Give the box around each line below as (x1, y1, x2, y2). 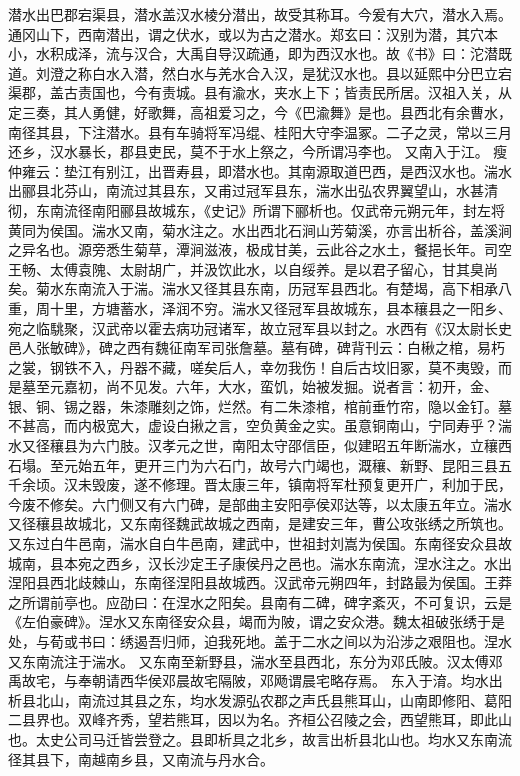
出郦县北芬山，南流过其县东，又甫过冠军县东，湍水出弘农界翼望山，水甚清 (8, 180, 498, 201)
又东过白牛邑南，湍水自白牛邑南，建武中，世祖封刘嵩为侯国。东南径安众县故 (8, 533, 512, 554)
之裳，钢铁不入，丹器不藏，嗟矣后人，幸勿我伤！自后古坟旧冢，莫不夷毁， (8, 356, 498, 377)
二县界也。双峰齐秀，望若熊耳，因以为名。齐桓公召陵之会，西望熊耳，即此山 (8, 709, 512, 730)
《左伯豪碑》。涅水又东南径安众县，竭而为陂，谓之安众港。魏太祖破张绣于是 (8, 611, 505, 632)
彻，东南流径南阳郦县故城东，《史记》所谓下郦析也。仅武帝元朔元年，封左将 (8, 199, 505, 220)
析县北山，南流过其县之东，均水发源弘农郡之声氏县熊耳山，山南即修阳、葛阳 (8, 689, 512, 710)
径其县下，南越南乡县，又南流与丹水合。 (8, 748, 274, 769)
